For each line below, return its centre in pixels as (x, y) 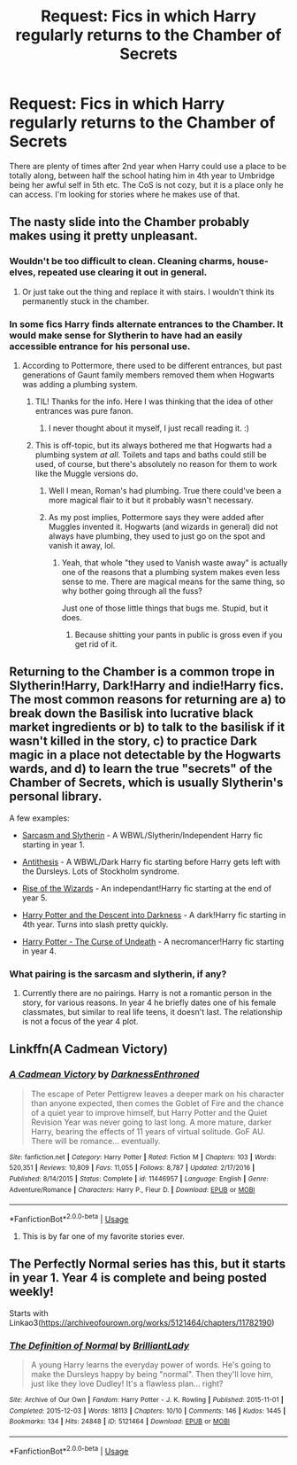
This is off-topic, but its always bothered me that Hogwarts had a (153, 445)
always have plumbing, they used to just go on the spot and (157, 536)
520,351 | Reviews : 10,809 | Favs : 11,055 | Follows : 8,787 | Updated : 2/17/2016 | (132, 1168)
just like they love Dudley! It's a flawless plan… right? (127, 1383)
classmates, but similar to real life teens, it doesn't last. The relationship (152, 1012)
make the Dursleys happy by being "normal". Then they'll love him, (152, 1375)
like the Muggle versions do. (87, 473)
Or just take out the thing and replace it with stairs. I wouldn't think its (148, 292)
